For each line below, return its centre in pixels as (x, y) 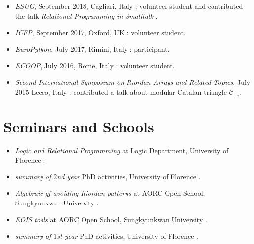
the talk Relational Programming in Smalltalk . (86, 16)
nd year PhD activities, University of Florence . (129, 176)
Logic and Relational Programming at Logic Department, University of (122, 150)
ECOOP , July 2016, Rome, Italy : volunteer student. (95, 65)
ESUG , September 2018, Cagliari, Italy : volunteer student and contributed (129, 6)
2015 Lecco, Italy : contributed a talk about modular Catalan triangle (121, 92)
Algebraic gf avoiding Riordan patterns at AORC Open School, (110, 193)
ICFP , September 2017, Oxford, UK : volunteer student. (100, 32)
